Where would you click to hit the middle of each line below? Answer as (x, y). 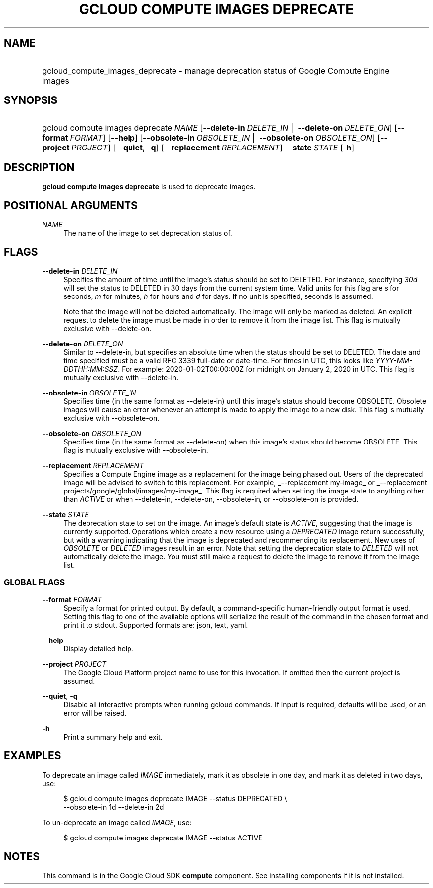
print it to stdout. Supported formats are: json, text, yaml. (156, 625)
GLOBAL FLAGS (35, 582)
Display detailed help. (98, 648)
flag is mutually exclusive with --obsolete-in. (136, 450)
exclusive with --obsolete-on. (111, 418)
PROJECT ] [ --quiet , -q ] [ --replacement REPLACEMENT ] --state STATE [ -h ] (213, 148)
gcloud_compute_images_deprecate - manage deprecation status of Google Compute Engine (216, 71)
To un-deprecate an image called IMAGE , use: (117, 822)
